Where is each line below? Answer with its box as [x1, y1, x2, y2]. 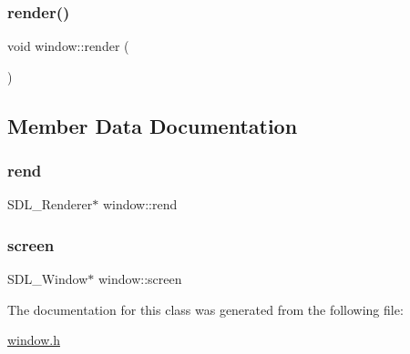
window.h [7, 330, 60, 349]
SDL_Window [7, 269, 88, 288]
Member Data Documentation [7, 111, 298, 139]
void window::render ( [7, 36, 129, 56]
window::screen [97, 269, 182, 288]
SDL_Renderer [7, 195, 93, 214]
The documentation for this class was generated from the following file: [7, 299, 404, 319]
